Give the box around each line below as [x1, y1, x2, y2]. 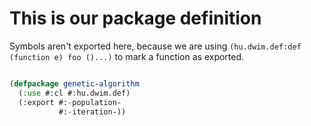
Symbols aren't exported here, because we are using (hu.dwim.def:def [9, 40, 302, 52]
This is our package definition [9, 7, 262, 30]
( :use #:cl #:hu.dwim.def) [18, 88, 131, 98]
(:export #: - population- [18, 97, 122, 107]
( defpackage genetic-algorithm [9, 78, 140, 89]
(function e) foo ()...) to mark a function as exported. [9, 50, 245, 62]
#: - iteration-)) [58, 107, 127, 117]
